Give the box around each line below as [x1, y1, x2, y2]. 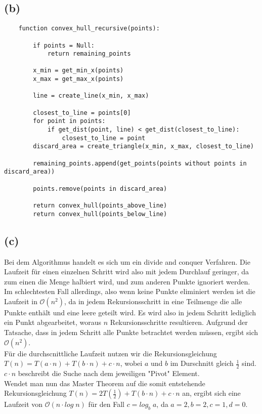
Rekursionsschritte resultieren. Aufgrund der [110, 317, 248, 327]
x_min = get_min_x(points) [33, 67, 124, 74]
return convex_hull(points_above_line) [33, 201, 167, 209]
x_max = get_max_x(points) [33, 75, 124, 83]
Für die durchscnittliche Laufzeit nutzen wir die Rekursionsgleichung [4, 348, 217, 358]
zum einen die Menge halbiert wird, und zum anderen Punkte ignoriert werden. [4, 276, 250, 286]
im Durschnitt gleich [170, 358, 234, 368]
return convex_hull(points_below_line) [33, 210, 167, 218]
